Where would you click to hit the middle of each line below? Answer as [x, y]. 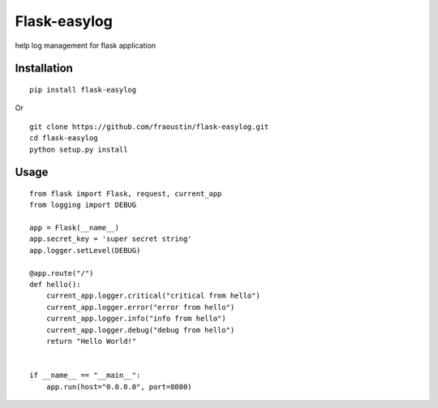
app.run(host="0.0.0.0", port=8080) [119, 387]
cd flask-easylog [64, 138]
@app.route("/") [62, 273]
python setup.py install [79, 149]
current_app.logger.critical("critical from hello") [153, 296]
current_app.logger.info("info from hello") [136, 319]
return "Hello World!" [91, 341]
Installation [44, 69]
